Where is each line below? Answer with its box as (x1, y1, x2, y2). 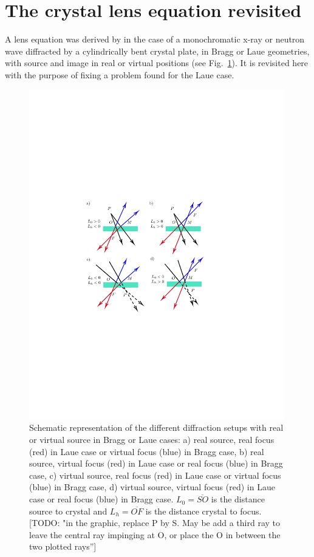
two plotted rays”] (29, 540, 97, 553)
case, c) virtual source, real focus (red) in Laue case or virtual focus (29, 468, 281, 481)
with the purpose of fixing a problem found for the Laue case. (5, 68, 234, 81)
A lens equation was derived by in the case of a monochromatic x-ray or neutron (5, 33, 305, 46)
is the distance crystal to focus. (145, 504, 262, 517)
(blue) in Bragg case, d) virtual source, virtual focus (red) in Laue (29, 481, 275, 493)
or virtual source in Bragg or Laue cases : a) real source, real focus (29, 433, 275, 446)
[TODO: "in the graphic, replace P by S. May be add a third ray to (29, 516, 280, 529)
